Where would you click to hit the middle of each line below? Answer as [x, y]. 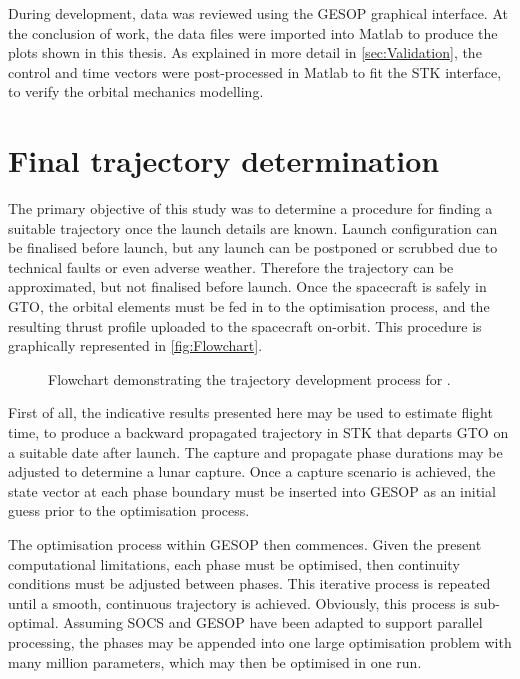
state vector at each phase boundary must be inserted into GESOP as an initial [252, 490]
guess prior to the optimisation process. [129, 510]
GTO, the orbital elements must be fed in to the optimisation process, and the [249, 306]
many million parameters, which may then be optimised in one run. [215, 661]
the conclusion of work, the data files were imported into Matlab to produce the [253, 32]
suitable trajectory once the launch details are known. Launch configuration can [253, 227]
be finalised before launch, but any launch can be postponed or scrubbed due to [253, 247]
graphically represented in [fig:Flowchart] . [135, 345]
